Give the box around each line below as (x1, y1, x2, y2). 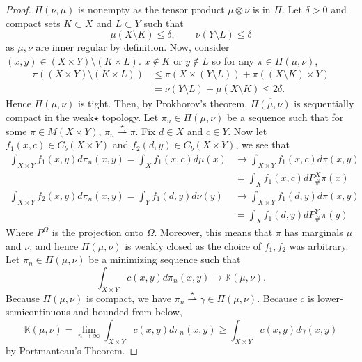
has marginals (284, 225, 343, 239)
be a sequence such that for (226, 110, 344, 125)
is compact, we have (86, 290, 172, 305)
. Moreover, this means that (154, 225, 273, 239)
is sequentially (294, 96, 354, 111)
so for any (212, 53, 254, 68)
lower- (317, 290, 343, 305)
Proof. (6, 2, 31, 16)
